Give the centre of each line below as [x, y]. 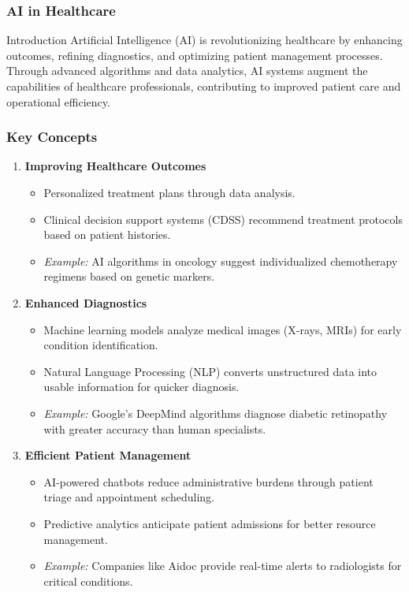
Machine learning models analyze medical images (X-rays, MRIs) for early [223, 329]
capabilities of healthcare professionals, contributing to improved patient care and [204, 86]
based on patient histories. [107, 235]
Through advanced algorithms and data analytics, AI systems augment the [187, 71]
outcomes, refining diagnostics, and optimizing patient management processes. [195, 55]
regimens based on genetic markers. [129, 276]
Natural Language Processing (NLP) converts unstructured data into [210, 371]
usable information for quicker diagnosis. [141, 387]
